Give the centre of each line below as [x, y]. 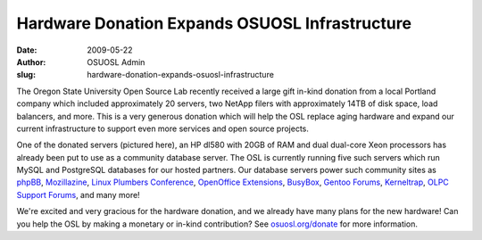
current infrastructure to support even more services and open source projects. [163, 128]
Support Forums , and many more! [78, 194]
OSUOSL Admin [116, 62]
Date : [27, 50]
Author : [31, 62]
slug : [26, 75]
